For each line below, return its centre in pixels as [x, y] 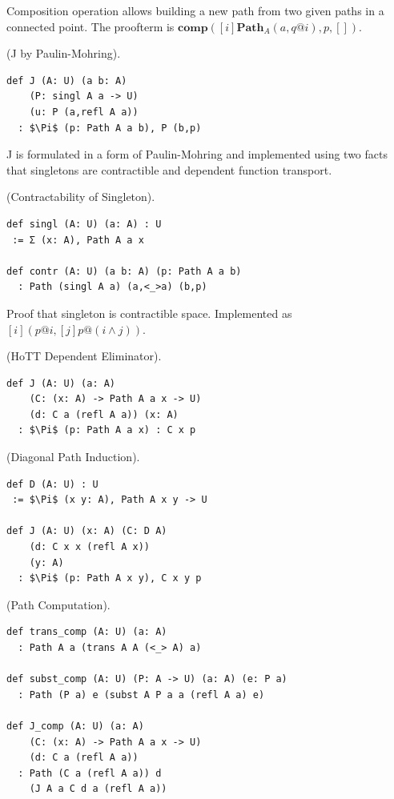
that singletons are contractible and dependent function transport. [169, 169]
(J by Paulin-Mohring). [64, 53]
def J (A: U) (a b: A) [67, 80]
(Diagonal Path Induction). [73, 457]
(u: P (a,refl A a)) [84, 112]
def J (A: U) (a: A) [61, 383]
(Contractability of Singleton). [81, 197]
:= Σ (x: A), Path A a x [78, 240]
